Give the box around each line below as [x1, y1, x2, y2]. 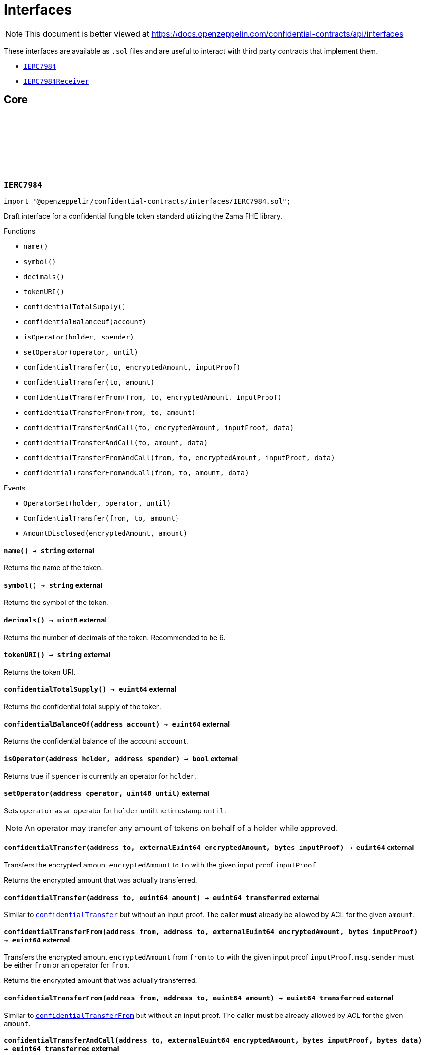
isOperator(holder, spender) [23, 333, 134, 341]
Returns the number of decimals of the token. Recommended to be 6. [4, 633, 226, 641]
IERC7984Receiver [23, 77, 89, 85]
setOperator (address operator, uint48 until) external [4, 789, 209, 798]
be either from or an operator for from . [4, 961, 130, 970]
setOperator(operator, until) [23, 348, 139, 356]
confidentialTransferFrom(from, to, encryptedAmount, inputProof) [23, 393, 282, 401]
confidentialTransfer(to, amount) [23, 378, 155, 386]
